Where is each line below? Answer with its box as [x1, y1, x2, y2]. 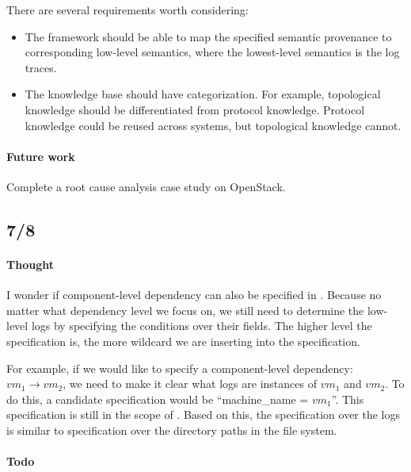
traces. [25, 59, 57, 75]
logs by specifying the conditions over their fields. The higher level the [31, 317, 372, 334]
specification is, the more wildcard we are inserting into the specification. [6, 332, 360, 349]
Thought [6, 255, 54, 272]
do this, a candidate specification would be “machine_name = [6, 390, 309, 407]
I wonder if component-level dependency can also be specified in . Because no [6, 286, 382, 303]
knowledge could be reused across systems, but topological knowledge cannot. [25, 117, 401, 133]
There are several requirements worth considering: [6, 2, 249, 17]
